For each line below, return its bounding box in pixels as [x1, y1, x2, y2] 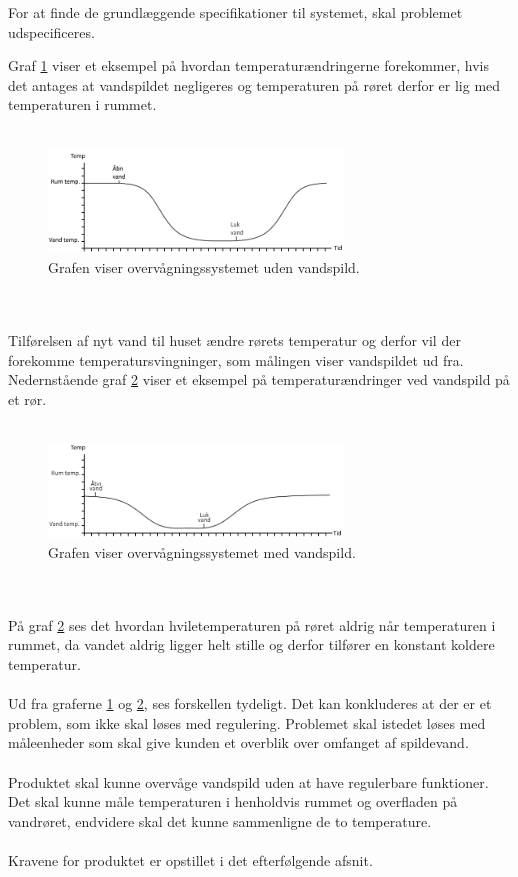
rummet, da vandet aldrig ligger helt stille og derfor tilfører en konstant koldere [8, 634, 495, 655]
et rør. [8, 388, 47, 409]
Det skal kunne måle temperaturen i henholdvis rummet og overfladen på [8, 791, 458, 812]
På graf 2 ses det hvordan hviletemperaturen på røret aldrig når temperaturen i [8, 614, 496, 635]
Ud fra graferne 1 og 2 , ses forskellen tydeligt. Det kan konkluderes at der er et [8, 693, 492, 714]
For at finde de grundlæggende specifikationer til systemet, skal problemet [8, 2, 463, 22]
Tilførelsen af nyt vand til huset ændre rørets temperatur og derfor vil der [8, 329, 461, 350]
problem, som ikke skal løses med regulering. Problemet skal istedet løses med [8, 712, 486, 733]
